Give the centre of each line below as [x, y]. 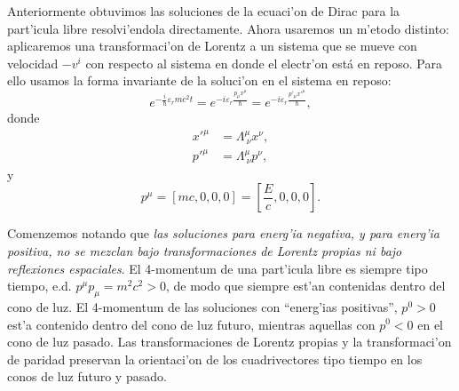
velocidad [33, 63]
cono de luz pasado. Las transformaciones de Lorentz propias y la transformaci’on [229, 342]
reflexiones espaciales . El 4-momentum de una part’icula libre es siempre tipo [218, 268]
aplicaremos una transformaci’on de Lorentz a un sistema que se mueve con [212, 46]
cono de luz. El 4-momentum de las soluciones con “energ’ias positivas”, [202, 306]
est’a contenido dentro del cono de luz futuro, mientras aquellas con [191, 324]
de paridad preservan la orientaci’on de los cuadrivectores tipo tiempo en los [215, 359]
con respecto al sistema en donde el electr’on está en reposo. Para [264, 63]
